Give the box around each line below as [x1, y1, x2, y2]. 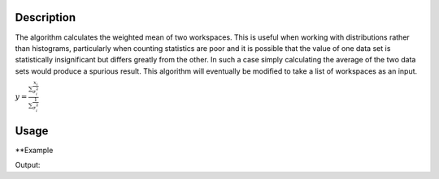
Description [15, 11, 76, 24]
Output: [15, 160, 41, 170]
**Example [15, 146, 54, 156]
